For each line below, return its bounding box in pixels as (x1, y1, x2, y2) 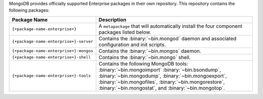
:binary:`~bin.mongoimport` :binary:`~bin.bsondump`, (98, 66, 221, 73)
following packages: (9, 7, 50, 13)
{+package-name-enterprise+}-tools (12, 73, 91, 79)
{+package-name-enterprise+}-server (12, 39, 94, 44)
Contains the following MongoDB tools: (98, 60, 188, 67)
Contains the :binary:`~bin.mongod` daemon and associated (98, 35, 237, 42)
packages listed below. (98, 29, 151, 35)
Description (98, 16, 127, 23)
